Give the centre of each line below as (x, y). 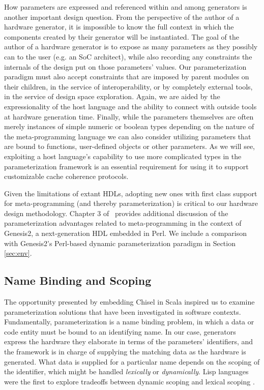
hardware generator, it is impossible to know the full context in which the (119, 27)
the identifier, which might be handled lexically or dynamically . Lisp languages (126, 371)
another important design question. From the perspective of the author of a (122, 17)
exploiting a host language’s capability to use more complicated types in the (123, 156)
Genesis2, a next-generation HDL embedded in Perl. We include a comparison (126, 233)
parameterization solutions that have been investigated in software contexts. (123, 311)
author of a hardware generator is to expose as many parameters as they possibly (131, 47)
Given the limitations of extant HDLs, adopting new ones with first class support (131, 193)
